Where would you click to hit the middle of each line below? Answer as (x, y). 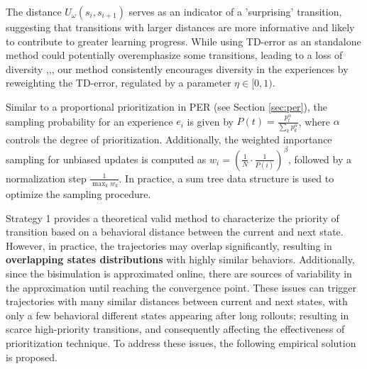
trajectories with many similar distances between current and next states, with (177, 301)
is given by (210, 121)
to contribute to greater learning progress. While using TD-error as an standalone (183, 41)
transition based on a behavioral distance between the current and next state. (175, 232)
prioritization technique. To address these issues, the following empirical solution (181, 342)
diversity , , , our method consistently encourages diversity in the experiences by (177, 68)
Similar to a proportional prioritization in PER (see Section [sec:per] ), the (166, 106)
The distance (34, 11)
